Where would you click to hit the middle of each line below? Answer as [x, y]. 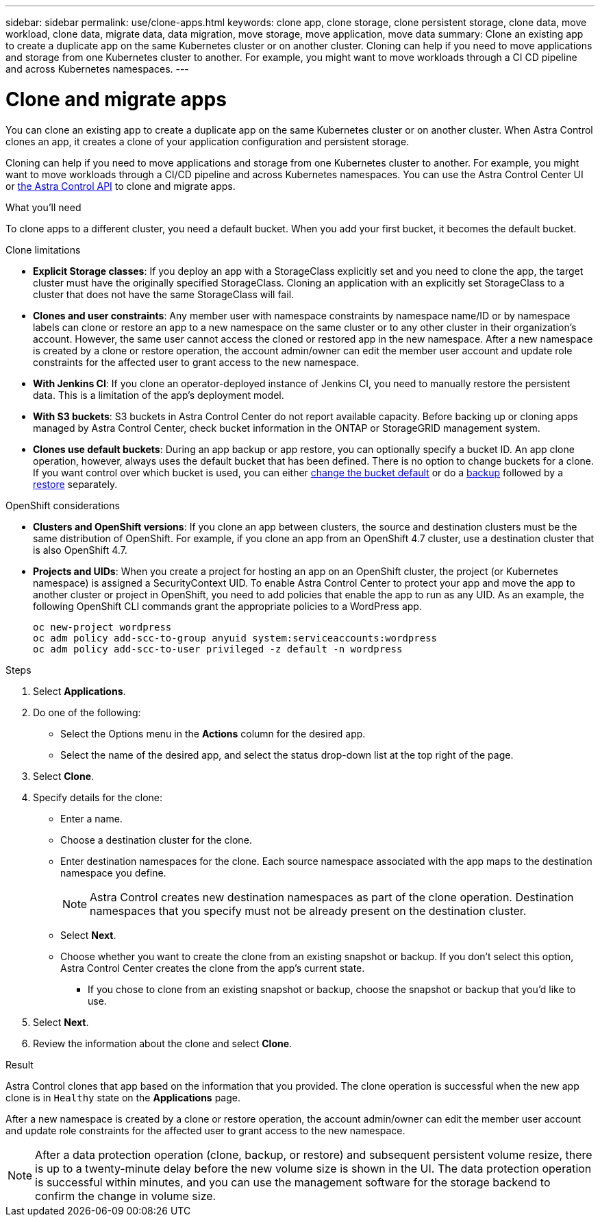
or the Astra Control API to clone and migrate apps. [121, 186]
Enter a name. [91, 818]
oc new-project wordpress [102, 627]
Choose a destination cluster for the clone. [156, 840]
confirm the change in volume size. [126, 1196]
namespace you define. [113, 872]
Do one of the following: [87, 712]
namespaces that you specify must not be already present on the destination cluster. [308, 911]
